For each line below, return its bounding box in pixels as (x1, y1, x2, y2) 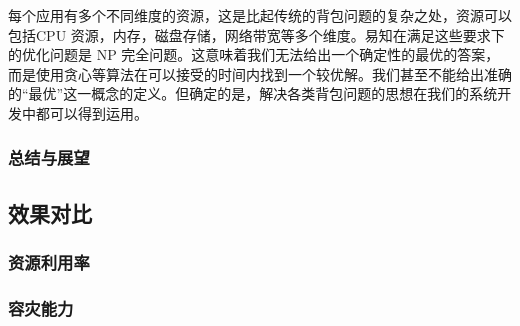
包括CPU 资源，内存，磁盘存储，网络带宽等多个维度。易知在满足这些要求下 (8, 24, 505, 45)
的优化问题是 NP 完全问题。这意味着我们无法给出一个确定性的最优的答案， (8, 44, 500, 65)
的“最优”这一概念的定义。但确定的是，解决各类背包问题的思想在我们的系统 (8, 83, 498, 104)
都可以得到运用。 (35, 102, 148, 123)
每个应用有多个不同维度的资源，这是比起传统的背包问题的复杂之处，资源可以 (8, 5, 512, 25)
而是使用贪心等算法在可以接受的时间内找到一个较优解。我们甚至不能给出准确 (8, 63, 512, 84)
